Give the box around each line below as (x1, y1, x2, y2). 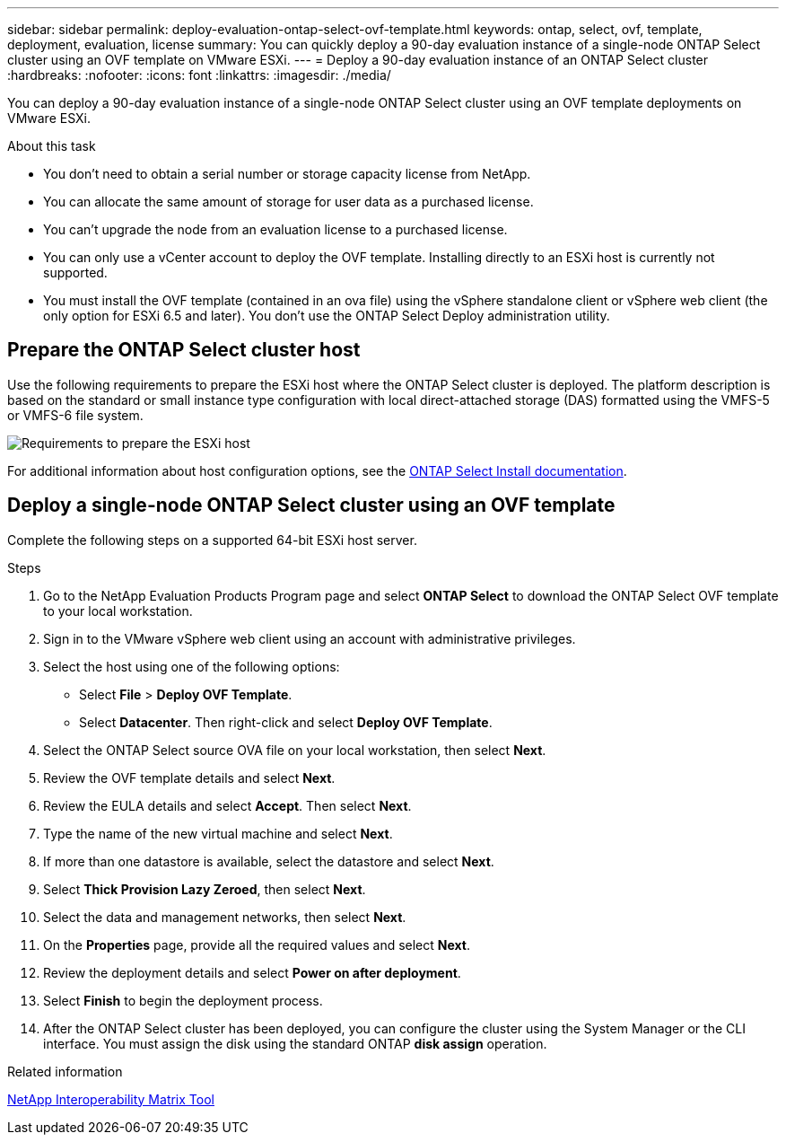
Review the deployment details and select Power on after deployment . (43, 964, 461, 980)
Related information (7, 1063, 123, 1079)
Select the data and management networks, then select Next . (43, 909, 406, 925)
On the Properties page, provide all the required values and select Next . (43, 936, 471, 953)
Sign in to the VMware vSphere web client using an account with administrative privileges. (43, 630, 576, 646)
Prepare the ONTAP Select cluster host (7, 338, 361, 362)
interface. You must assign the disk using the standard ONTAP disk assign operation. (43, 1035, 547, 1051)
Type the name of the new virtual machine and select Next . (43, 825, 393, 841)
